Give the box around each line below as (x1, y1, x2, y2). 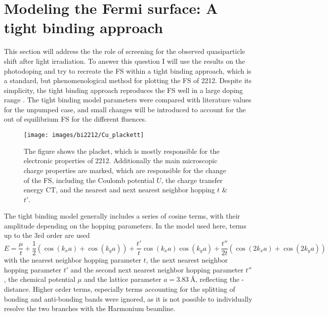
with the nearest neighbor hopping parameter (4, 255, 141, 265)
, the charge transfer (161, 175, 223, 185)
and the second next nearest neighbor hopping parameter (70, 264, 244, 274)
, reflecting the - (195, 274, 244, 284)
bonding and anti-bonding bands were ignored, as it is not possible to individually (4, 293, 252, 304)
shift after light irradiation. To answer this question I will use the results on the (4, 55, 246, 66)
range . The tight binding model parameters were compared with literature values (4, 94, 251, 105)
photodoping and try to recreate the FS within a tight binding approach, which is (4, 65, 251, 76)
